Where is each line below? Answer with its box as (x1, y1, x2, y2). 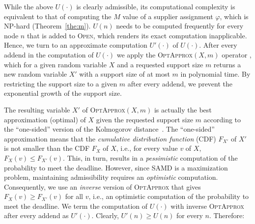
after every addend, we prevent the (127, 78, 233, 88)
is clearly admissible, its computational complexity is (76, 1, 235, 11)
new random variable (4, 69, 67, 79)
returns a (213, 59, 241, 69)
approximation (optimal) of (4, 114, 86, 124)
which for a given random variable (4, 59, 107, 69)
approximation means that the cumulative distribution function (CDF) (4, 133, 216, 143)
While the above (4, 1, 53, 11)
